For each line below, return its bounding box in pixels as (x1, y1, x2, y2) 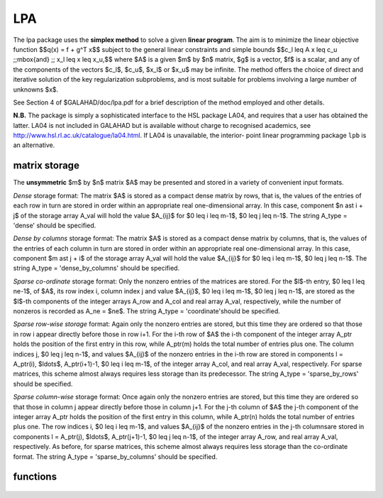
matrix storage (13, 160, 79, 172)
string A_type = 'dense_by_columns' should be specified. (13, 264, 180, 273)
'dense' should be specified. (13, 221, 96, 229)
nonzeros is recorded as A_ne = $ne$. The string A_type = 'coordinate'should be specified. (13, 307, 280, 315)
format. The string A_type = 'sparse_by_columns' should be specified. (13, 452, 218, 461)
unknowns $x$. (13, 85, 59, 94)
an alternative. (13, 141, 55, 149)
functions (13, 471, 57, 483)
